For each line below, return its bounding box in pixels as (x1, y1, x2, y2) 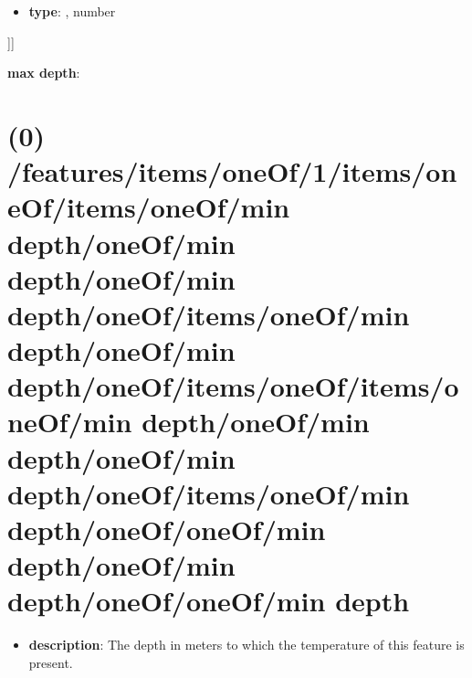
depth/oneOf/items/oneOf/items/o (7, 367, 459, 405)
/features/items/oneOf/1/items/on (7, 153, 457, 190)
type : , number (28, 2, 116, 20)
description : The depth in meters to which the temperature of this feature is (28, 635, 465, 654)
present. (28, 652, 73, 672)
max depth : (7, 63, 80, 82)
